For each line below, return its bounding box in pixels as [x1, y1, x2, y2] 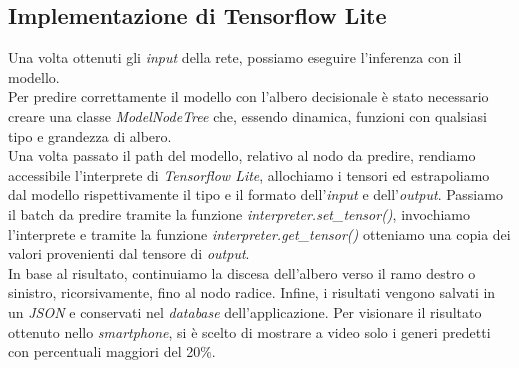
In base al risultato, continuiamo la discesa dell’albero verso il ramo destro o [8, 262, 476, 283]
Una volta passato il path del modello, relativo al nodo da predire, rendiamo [8, 145, 476, 166]
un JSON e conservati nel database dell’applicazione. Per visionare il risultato [8, 301, 482, 322]
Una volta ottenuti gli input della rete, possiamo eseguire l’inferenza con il [8, 47, 462, 68]
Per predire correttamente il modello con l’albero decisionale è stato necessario [8, 86, 489, 107]
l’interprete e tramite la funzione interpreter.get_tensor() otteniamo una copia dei [8, 223, 511, 244]
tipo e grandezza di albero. [8, 125, 172, 146]
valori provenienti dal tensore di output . [8, 243, 250, 264]
